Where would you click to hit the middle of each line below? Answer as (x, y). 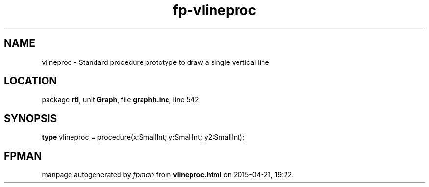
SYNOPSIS (31, 118)
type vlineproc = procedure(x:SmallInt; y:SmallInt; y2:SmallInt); (143, 137)
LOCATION (31, 81)
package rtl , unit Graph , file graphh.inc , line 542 (120, 100)
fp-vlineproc (214, 10)
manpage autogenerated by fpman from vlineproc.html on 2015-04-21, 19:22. (168, 175)
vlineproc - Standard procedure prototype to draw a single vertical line (155, 62)
